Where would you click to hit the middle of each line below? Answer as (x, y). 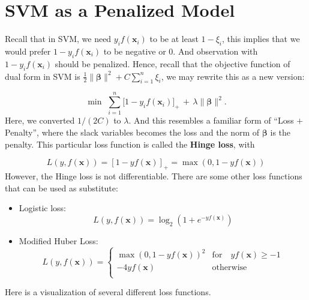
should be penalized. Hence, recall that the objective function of (172, 63)
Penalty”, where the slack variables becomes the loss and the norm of (132, 132)
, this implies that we (261, 39)
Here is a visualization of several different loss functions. (108, 292)
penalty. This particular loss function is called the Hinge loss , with (130, 144)
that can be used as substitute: (61, 187)
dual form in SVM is (43, 76)
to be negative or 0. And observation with (181, 51)
